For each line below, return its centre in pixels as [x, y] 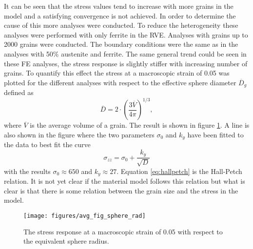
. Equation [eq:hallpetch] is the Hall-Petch [179, 171]
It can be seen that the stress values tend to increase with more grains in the [119, 6]
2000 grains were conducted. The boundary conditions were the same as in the [121, 44]
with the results [27, 171]
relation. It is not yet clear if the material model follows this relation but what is [125, 181]
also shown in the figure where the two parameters [79, 134]
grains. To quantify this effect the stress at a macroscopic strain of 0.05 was [117, 73]
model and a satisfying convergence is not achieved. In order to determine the [120, 15]
